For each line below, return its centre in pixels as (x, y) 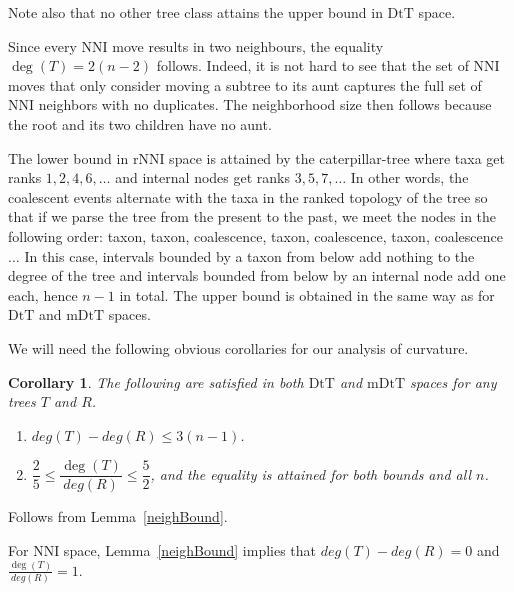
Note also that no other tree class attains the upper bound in (195, 12)
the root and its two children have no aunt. (140, 123)
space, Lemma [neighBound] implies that (190, 549)
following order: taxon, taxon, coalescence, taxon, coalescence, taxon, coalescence (255, 235)
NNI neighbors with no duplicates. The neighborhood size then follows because (250, 104)
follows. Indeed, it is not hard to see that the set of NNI (328, 65)
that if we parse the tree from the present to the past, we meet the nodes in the (252, 216)
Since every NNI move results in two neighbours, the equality (196, 45)
